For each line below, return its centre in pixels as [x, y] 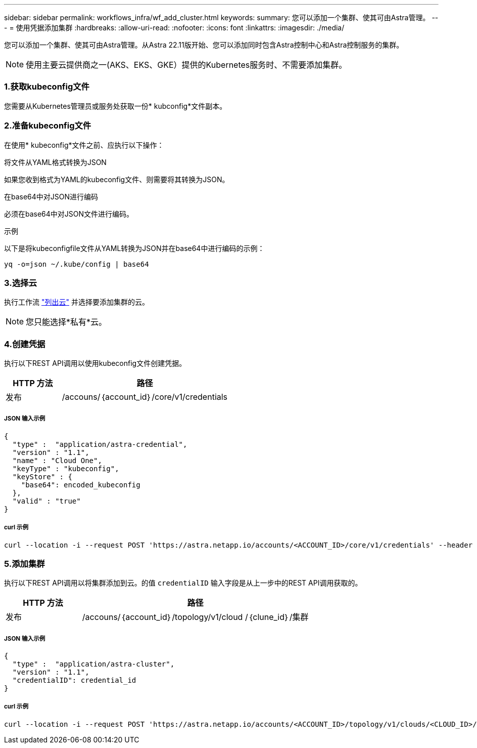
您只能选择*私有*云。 [66, 322]
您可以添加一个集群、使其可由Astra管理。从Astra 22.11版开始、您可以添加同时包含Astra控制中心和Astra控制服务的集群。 [204, 45]
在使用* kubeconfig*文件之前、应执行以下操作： [84, 145]
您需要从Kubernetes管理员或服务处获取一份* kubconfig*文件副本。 [115, 106]
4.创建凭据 [25, 344]
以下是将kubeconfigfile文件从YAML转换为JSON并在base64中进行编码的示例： [134, 248]
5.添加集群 [25, 564]
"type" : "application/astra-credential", [100, 444]
